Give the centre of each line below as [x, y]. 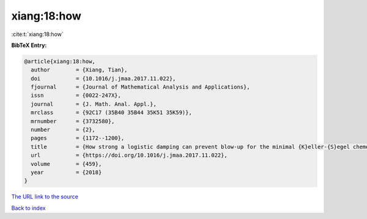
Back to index [28, 208]
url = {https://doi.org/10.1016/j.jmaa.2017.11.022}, [129, 155]
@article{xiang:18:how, [60, 61]
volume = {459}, [66, 164]
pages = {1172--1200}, [78, 138]
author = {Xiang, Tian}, [79, 70]
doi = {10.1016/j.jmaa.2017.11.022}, [103, 78]
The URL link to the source [45, 197]
